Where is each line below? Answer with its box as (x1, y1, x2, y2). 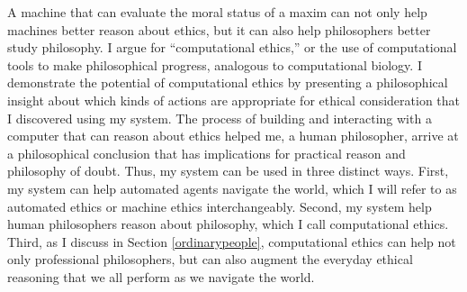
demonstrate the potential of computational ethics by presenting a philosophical (7, 73, 448, 92)
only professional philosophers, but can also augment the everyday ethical (7, 250, 413, 269)
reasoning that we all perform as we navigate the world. (7, 267, 315, 286)
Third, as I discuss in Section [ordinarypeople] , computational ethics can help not (7, 232, 456, 251)
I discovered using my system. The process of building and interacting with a (7, 108, 432, 127)
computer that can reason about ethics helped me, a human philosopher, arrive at (7, 126, 459, 145)
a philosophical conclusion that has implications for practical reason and (7, 143, 406, 162)
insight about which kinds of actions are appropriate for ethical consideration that (7, 90, 461, 109)
